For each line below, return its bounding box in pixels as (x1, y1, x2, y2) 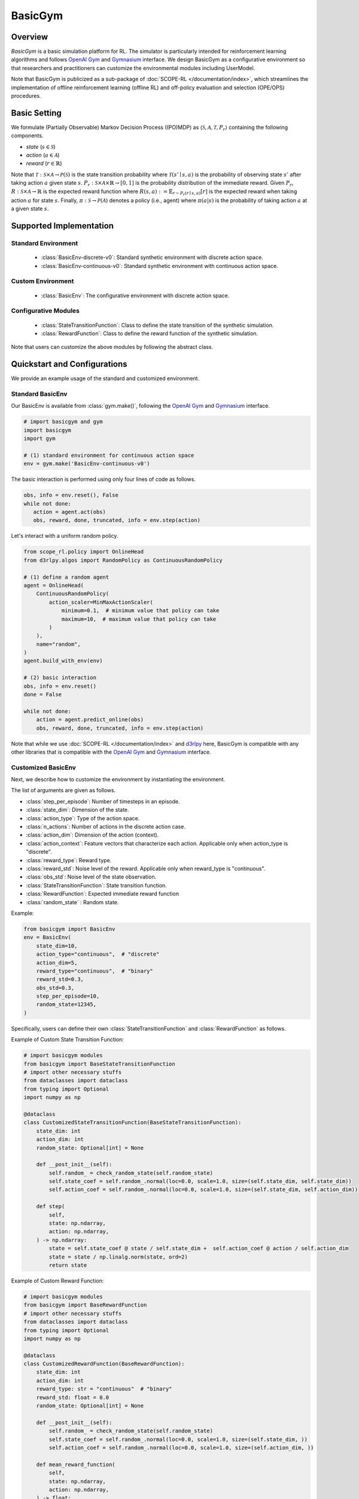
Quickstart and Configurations (11, 359, 128, 369)
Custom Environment (11, 277, 74, 285)
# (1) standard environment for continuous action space (23, 451, 194, 459)
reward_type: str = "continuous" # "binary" (36, 1386, 172, 1392)
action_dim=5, (36, 959, 78, 966)
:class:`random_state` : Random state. (26, 898, 119, 905)
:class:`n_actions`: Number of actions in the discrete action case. (26, 823, 185, 830)
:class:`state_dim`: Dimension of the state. (26, 806, 129, 814)
